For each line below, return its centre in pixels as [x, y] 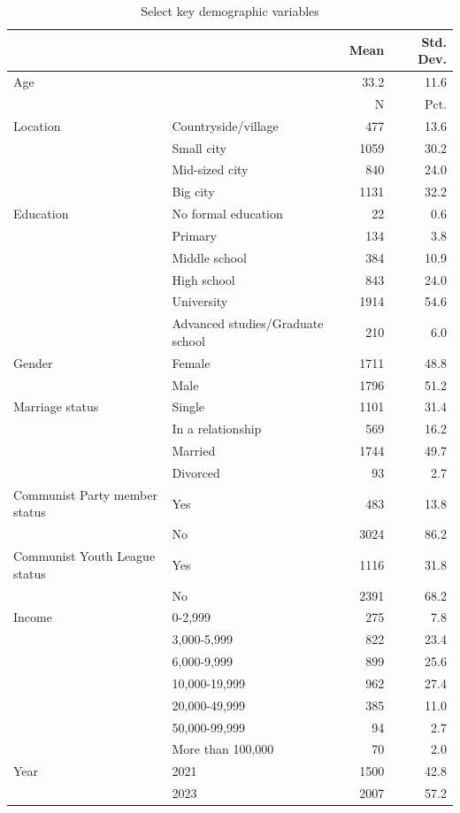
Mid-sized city [210, 169]
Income [33, 617]
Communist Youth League [84, 556]
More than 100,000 [223, 749]
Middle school [209, 257]
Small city [199, 147]
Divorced [196, 472]
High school [203, 279]
